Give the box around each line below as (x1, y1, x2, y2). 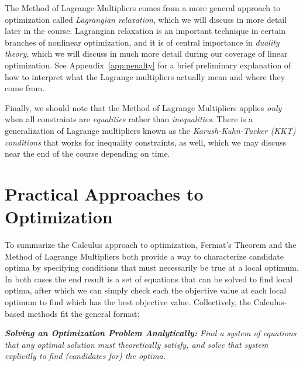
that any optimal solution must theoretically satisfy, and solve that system (5, 338, 268, 350)
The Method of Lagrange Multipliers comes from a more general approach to (5, 2, 281, 13)
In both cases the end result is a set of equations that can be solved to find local (5, 272, 293, 285)
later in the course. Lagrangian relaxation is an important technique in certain (5, 25, 286, 37)
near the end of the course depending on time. (5, 147, 170, 160)
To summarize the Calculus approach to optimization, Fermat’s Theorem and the (5, 239, 297, 251)
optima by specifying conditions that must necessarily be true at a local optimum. (5, 261, 299, 274)
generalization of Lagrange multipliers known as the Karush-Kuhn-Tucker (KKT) (5, 124, 296, 136)
